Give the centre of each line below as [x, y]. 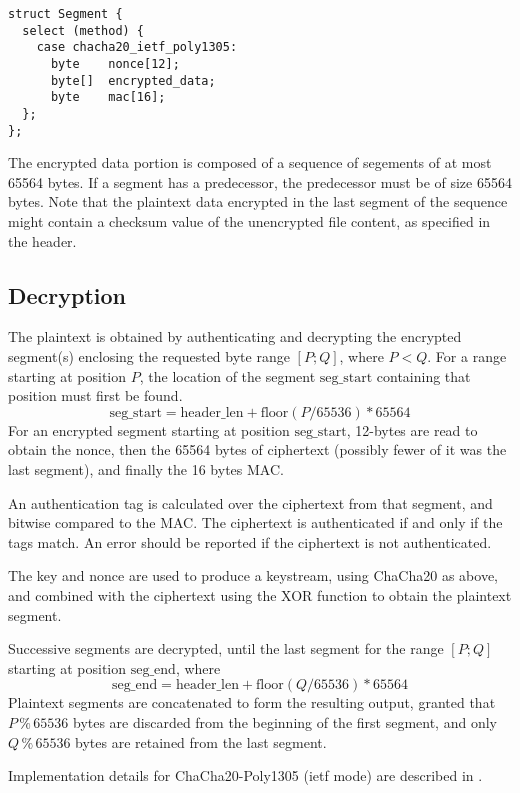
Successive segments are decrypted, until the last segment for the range [226, 648]
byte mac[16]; [108, 97]
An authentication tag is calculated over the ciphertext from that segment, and [250, 502]
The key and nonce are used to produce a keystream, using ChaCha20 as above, [253, 575]
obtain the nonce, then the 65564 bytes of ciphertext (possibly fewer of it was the [257, 449]
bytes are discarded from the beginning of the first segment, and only [284, 721]
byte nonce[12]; [115, 63]
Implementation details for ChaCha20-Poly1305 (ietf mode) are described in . [245, 775]
